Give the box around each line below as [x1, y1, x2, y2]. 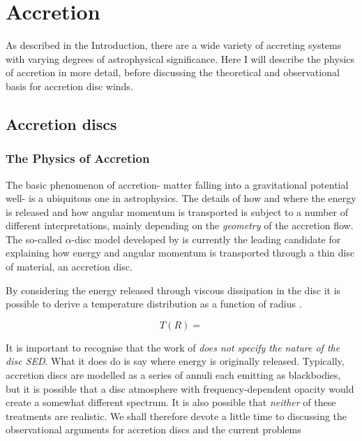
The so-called [6, 231, 62, 246]
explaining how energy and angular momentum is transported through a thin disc [6, 245, 355, 260]
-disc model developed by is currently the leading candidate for [71, 231, 341, 246]
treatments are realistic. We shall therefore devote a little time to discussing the [6, 408, 347, 423]
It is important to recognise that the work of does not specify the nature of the [6, 340, 340, 354]
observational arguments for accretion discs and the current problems [6, 422, 301, 437]
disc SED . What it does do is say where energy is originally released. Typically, [6, 354, 345, 368]
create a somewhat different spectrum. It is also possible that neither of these [6, 395, 336, 410]
